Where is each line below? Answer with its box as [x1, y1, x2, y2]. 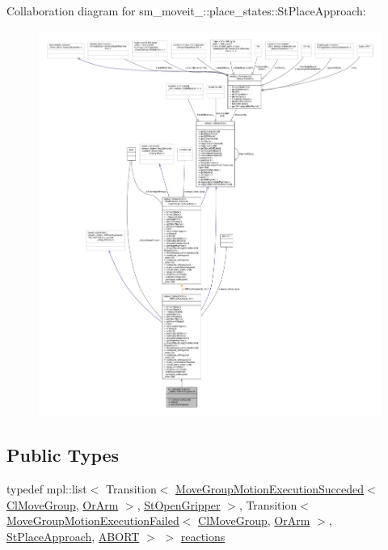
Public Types [6, 442, 120, 467]
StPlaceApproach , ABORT [6, 527, 140, 544]
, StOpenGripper [137, 496, 221, 513]
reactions [180, 527, 226, 544]
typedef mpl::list [6, 480, 87, 497]
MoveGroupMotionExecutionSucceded [175, 480, 364, 497]
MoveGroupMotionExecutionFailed [6, 512, 179, 529]
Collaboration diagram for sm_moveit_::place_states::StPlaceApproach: [6, 2, 366, 19]
